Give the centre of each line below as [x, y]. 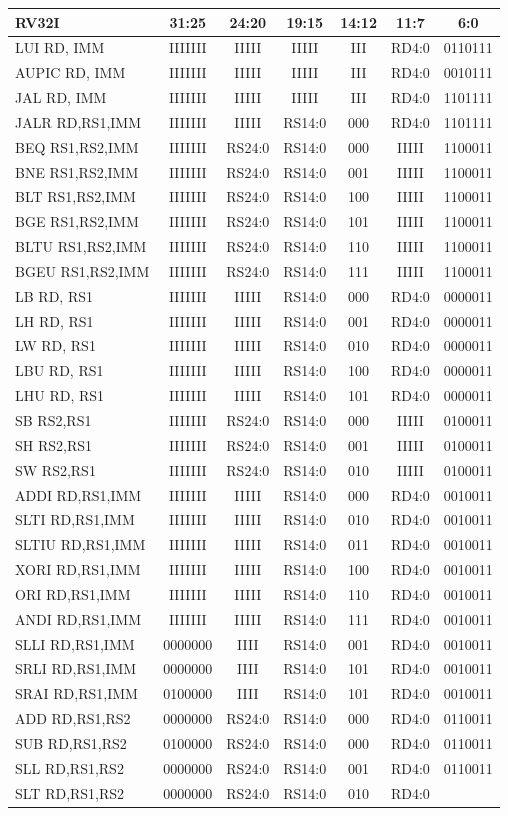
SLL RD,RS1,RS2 [69, 767]
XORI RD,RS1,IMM [78, 569]
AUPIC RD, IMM [70, 72]
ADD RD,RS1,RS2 [73, 718]
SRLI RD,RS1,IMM [76, 668]
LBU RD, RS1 [59, 370]
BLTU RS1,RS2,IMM [81, 246]
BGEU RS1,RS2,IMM [82, 270]
